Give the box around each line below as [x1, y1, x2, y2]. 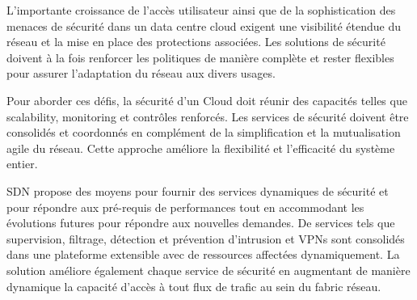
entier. [6, 155, 38, 172]
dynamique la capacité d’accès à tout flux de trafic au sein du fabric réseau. [6, 277, 381, 294]
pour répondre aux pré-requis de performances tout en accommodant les [6, 198, 364, 215]
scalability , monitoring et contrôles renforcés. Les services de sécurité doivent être [6, 108, 409, 125]
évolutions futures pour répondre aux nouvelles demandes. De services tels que [6, 214, 395, 231]
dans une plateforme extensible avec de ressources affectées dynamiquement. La [6, 246, 400, 263]
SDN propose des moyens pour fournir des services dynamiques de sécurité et [6, 182, 389, 199]
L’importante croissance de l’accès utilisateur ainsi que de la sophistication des [6, 2, 396, 18]
